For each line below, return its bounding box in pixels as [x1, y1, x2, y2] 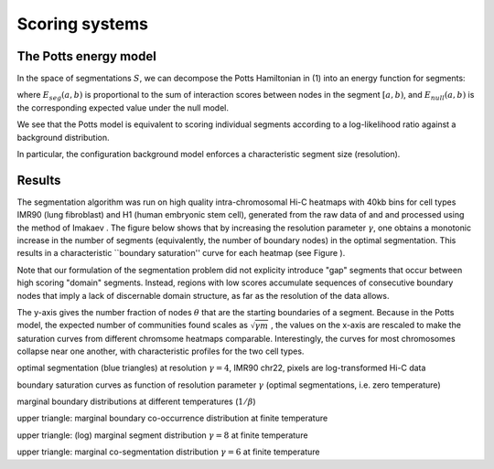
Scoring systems [16, 14, 148, 34]
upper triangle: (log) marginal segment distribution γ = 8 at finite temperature [16, 430, 308, 441]
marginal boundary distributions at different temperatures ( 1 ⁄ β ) [16, 396, 256, 407]
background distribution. [16, 132, 110, 143]
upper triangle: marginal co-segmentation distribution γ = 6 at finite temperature [16, 446, 320, 457]
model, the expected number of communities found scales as [16, 320, 249, 331]
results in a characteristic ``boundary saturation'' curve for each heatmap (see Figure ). [16, 248, 346, 259]
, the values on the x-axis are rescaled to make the [270, 320, 462, 331]
